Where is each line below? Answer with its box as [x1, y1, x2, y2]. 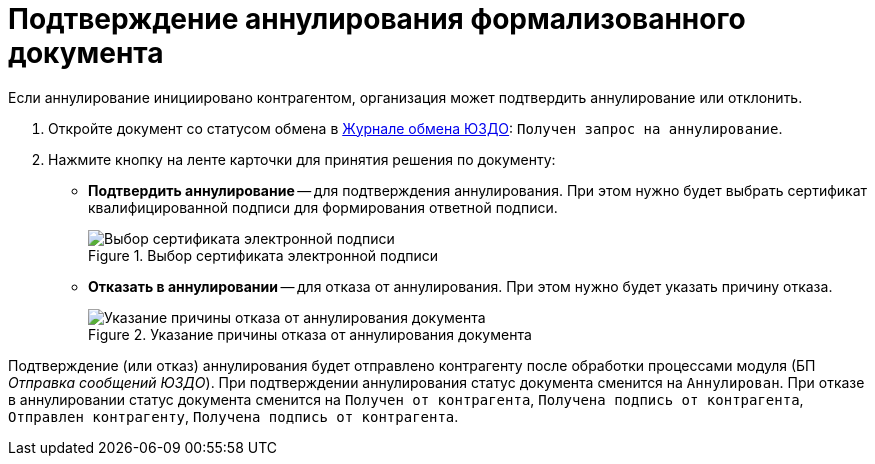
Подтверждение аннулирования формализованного [8, 2, 746, 36]
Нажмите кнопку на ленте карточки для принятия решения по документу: [48, 150, 556, 168]
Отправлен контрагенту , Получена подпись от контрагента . [8, 407, 459, 425]
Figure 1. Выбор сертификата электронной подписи [88, 246, 439, 264]
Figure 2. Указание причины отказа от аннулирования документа [88, 325, 532, 343]
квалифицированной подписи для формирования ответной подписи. [88, 198, 558, 216]
